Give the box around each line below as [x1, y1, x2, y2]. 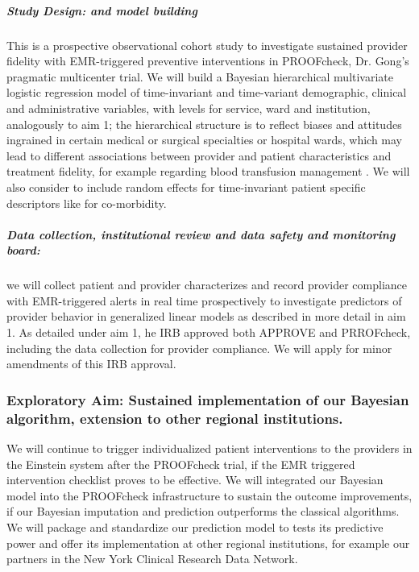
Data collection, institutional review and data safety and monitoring [6, 226, 396, 242]
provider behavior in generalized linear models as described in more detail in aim [6, 308, 406, 325]
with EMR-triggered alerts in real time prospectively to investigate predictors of [6, 292, 402, 309]
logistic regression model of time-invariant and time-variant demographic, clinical [6, 84, 407, 101]
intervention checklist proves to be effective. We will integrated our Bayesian [6, 471, 384, 488]
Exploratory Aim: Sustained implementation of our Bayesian [6, 389, 409, 409]
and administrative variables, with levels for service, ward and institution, [6, 99, 371, 116]
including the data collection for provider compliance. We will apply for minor [6, 339, 392, 356]
